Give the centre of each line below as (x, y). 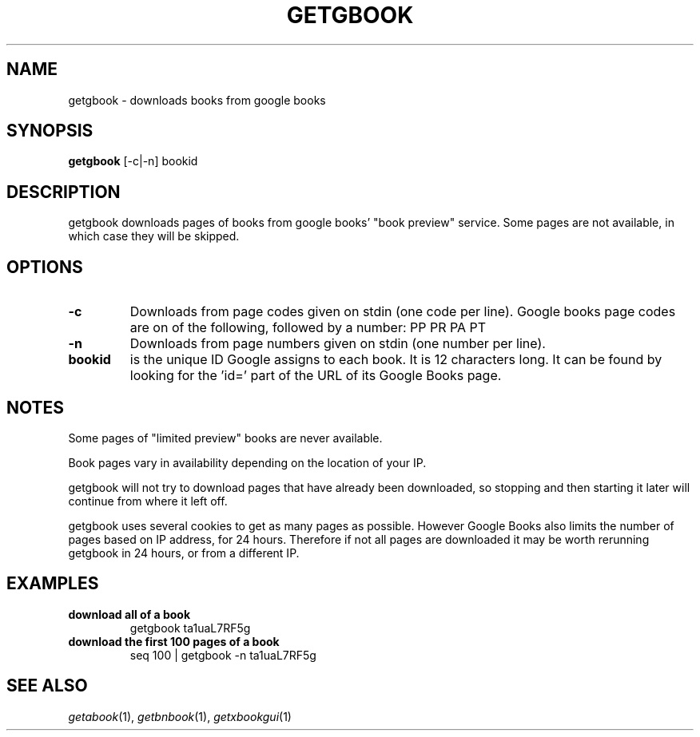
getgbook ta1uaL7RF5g (190, 628)
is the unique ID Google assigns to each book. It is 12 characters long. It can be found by (396, 360)
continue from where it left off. (148, 501)
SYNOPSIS (50, 131)
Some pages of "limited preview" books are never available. (225, 438)
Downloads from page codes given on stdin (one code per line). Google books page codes (403, 312)
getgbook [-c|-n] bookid (133, 161)
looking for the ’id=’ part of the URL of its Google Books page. (316, 376)
